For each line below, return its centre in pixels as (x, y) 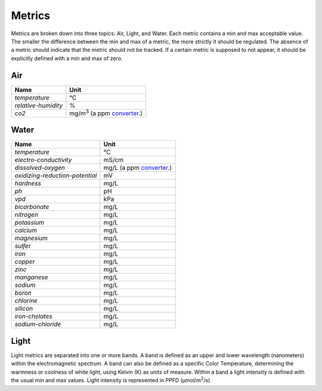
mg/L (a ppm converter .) (138, 168)
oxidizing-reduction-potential (56, 176)
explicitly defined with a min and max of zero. (67, 58)
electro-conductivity (43, 160)
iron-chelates (34, 316)
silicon (24, 309)
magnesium (31, 238)
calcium (26, 231)
